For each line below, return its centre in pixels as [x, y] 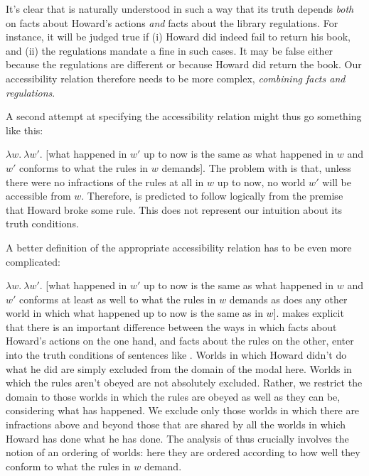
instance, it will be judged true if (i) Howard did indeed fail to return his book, [178, 37]
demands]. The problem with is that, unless [256, 167]
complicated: [33, 261]
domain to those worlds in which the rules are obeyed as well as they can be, [173, 396]
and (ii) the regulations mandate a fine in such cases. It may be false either [170, 50]
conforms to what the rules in [84, 167]
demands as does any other [288, 299]
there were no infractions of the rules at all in [105, 182]
